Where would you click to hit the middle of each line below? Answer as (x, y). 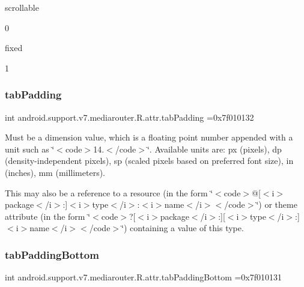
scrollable (22, 7)
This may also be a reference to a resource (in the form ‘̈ (109, 192)
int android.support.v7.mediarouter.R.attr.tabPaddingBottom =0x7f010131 (144, 277)
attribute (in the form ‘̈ (48, 216)
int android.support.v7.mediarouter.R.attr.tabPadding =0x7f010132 (129, 117)
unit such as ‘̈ (30, 149)
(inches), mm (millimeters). (55, 172)
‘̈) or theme (277, 204)
